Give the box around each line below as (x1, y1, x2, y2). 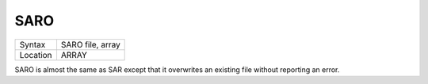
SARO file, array (60, 39, 120, 50)
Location (19, 49, 52, 60)
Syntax (19, 39, 46, 50)
